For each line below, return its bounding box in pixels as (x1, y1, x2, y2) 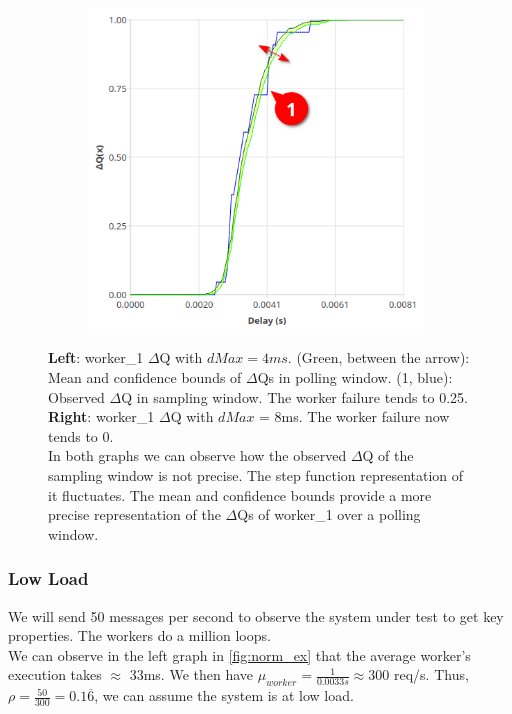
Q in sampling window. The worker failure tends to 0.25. (121, 386, 469, 407)
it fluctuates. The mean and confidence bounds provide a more (48, 484, 432, 505)
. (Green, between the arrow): (287, 347, 470, 368)
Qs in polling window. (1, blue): (257, 367, 453, 388)
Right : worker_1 (48, 406, 155, 427)
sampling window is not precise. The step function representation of (48, 465, 464, 485)
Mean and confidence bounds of (48, 367, 242, 388)
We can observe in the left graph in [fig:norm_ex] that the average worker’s (8, 644, 471, 665)
